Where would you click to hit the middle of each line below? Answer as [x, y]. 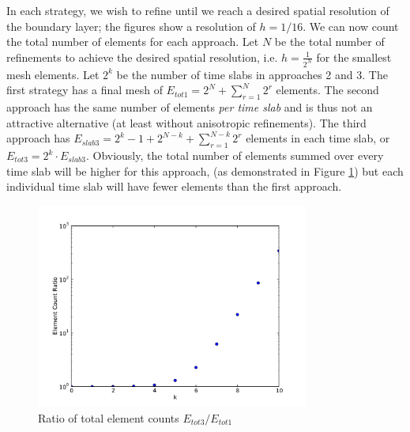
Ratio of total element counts [109, 417]
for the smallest [354, 57]
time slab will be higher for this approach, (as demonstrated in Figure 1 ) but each [205, 171]
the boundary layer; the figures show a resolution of [131, 26]
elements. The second [327, 90]
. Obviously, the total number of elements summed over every [235, 155]
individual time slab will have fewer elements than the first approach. [174, 186]
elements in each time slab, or [318, 138]
